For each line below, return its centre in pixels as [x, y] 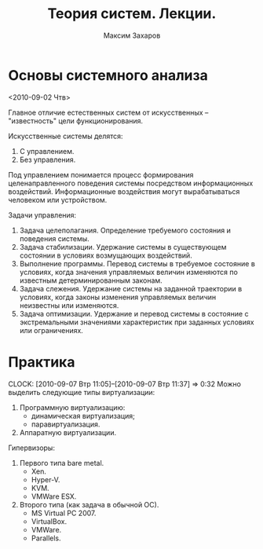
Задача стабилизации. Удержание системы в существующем [123, 247]
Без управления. [47, 159]
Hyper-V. [46, 479]
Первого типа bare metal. [62, 463]
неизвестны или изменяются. [69, 305]
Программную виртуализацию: [72, 407]
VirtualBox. [49, 521]
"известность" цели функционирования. [76, 121]
